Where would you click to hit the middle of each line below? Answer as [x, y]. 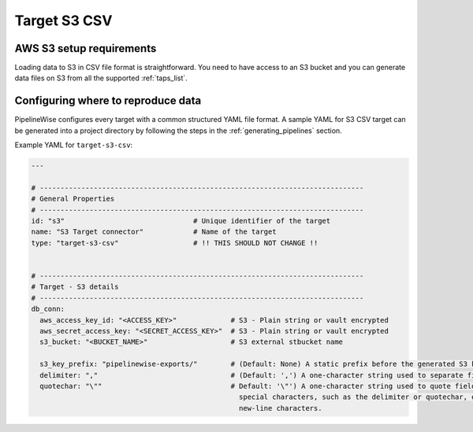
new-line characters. [281, 408]
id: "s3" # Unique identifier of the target [181, 221]
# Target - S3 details [75, 287]
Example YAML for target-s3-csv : [74, 145]
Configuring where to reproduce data [108, 101]
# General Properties [73, 199]
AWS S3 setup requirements [86, 48]
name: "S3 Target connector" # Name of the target [154, 232]
